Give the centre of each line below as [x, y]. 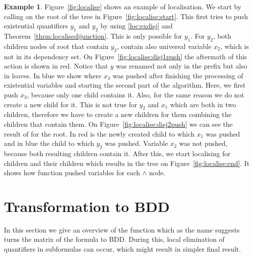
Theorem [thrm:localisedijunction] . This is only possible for [93, 35]
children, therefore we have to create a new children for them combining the [118, 114]
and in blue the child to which [49, 143]
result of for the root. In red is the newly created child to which [99, 133]
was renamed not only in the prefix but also [181, 66]
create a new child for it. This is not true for [71, 104]
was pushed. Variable [137, 143]
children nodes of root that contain [56, 46]
